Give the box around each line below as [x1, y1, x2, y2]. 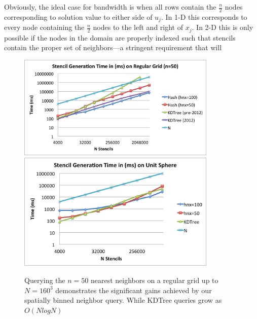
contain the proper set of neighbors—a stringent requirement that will [4, 42, 222, 53]
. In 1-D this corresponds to [161, 11, 247, 22]
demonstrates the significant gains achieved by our [55, 285, 212, 295]
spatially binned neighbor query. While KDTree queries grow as [24, 295, 222, 305]
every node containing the [4, 22, 85, 32]
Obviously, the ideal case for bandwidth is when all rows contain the [4, 2, 216, 12]
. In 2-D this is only [192, 22, 253, 32]
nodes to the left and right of [93, 22, 183, 32]
